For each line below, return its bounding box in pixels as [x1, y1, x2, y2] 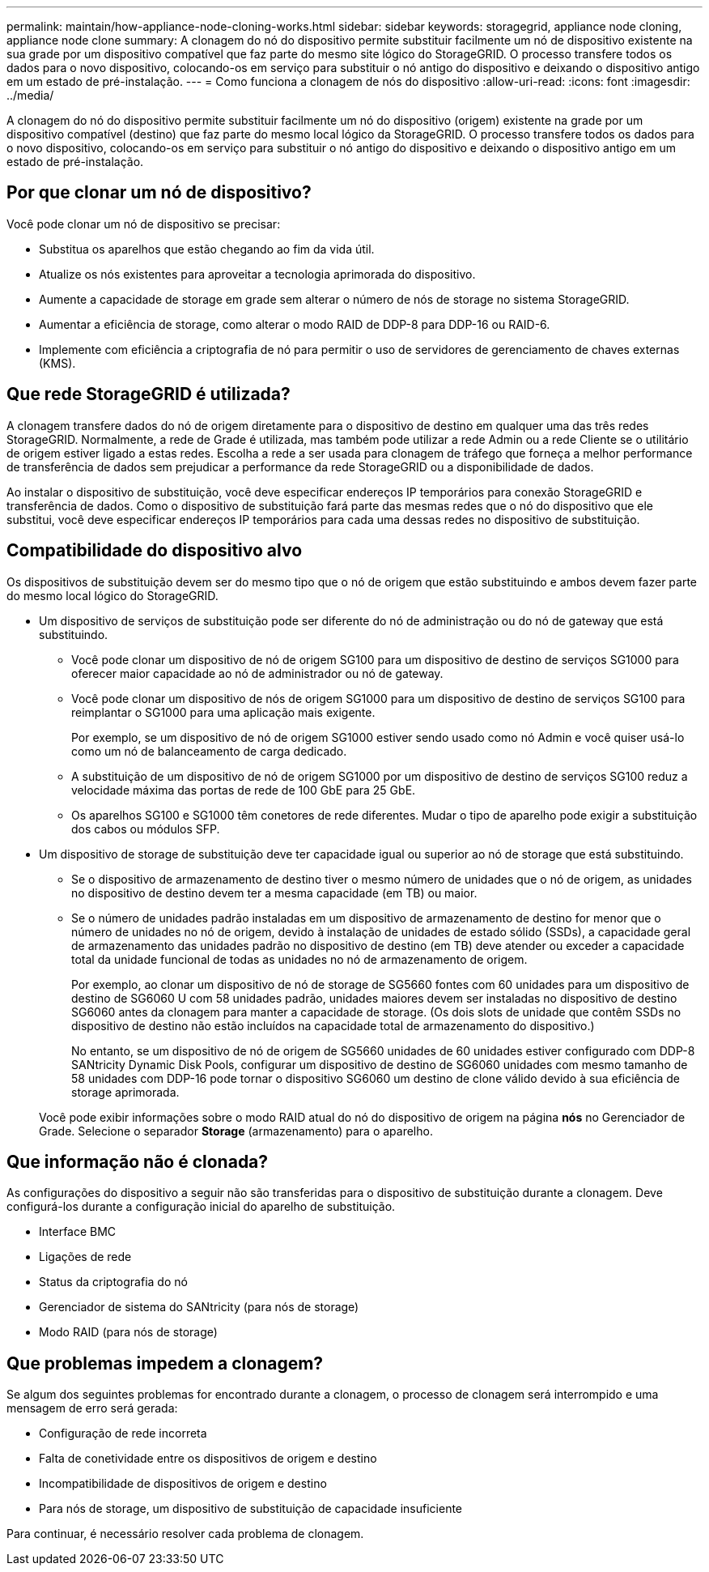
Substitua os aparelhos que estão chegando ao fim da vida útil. [39, 241, 375, 256]
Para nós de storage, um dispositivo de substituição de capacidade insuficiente [39, 1502, 463, 1516]
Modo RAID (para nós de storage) [39, 1325, 218, 1340]
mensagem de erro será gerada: [6, 1401, 178, 1416]
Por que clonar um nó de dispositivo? [6, 182, 312, 203]
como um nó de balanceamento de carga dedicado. [71, 743, 347, 758]
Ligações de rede [39, 1250, 132, 1264]
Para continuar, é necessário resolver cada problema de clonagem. [6, 1527, 364, 1541]
